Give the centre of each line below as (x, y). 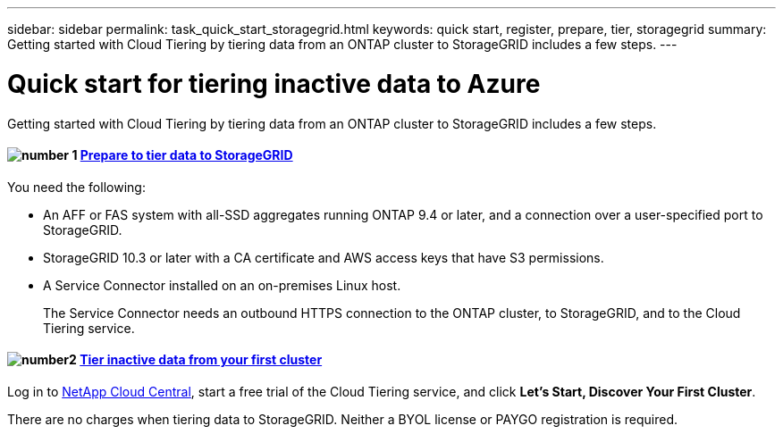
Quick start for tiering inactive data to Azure (274, 83)
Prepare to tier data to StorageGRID (186, 155)
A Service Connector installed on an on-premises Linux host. (222, 285)
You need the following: (76, 187)
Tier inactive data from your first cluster (201, 360)
